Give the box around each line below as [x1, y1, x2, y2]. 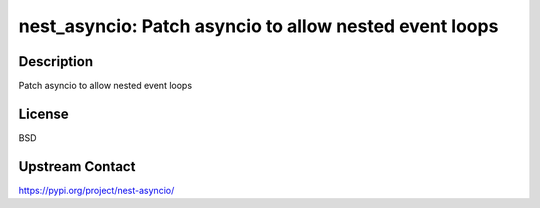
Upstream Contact [18, 158, 136, 175]
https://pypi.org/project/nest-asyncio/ [18, 184, 175, 196]
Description [18, 53, 94, 70]
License [18, 105, 69, 122]
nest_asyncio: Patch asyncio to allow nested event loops [18, 15, 499, 37]
